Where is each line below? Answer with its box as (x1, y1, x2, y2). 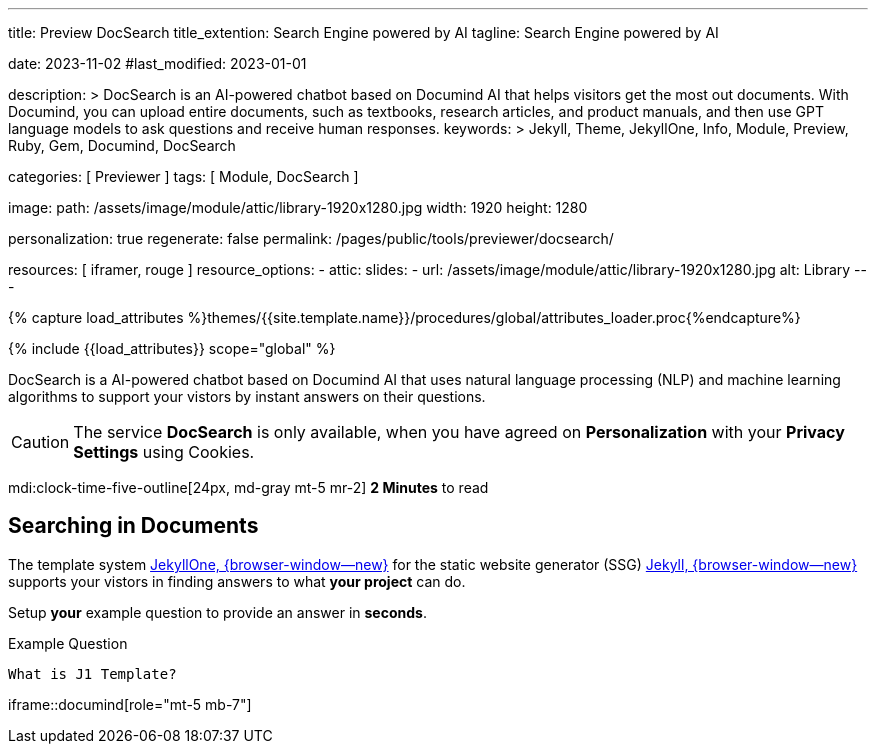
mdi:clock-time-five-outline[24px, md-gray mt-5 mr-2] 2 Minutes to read (8, 479, 489, 496)
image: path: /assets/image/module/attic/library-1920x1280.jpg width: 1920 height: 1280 (8, 199, 588, 216)
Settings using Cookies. (73, 442, 255, 462)
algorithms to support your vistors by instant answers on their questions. (8, 388, 486, 405)
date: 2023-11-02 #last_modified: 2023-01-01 (8, 55, 307, 72)
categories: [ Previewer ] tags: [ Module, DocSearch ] (8, 168, 359, 185)
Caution (11, 432, 70, 452)
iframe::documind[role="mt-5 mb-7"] (8, 695, 252, 713)
